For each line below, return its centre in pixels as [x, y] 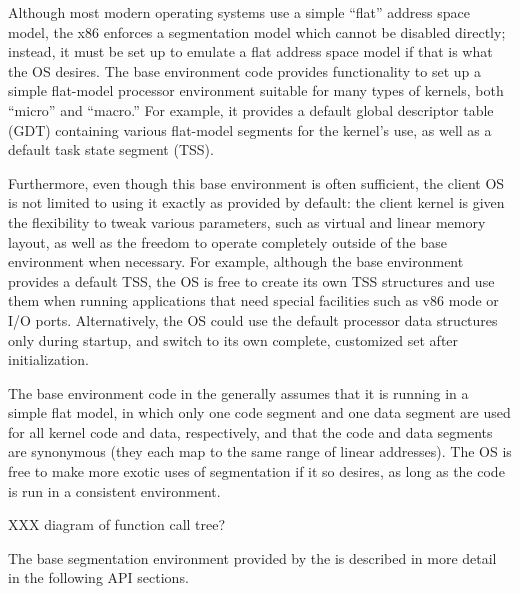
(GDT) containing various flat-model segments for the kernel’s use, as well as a [250, 129]
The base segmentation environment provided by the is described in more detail [252, 557]
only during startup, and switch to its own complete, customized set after [233, 339]
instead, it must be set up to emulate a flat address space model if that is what [250, 51]
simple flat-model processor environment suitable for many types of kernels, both [256, 90]
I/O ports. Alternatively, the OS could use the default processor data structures [253, 319]
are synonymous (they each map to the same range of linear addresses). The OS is [260, 451]
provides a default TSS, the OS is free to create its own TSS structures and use [251, 280]
